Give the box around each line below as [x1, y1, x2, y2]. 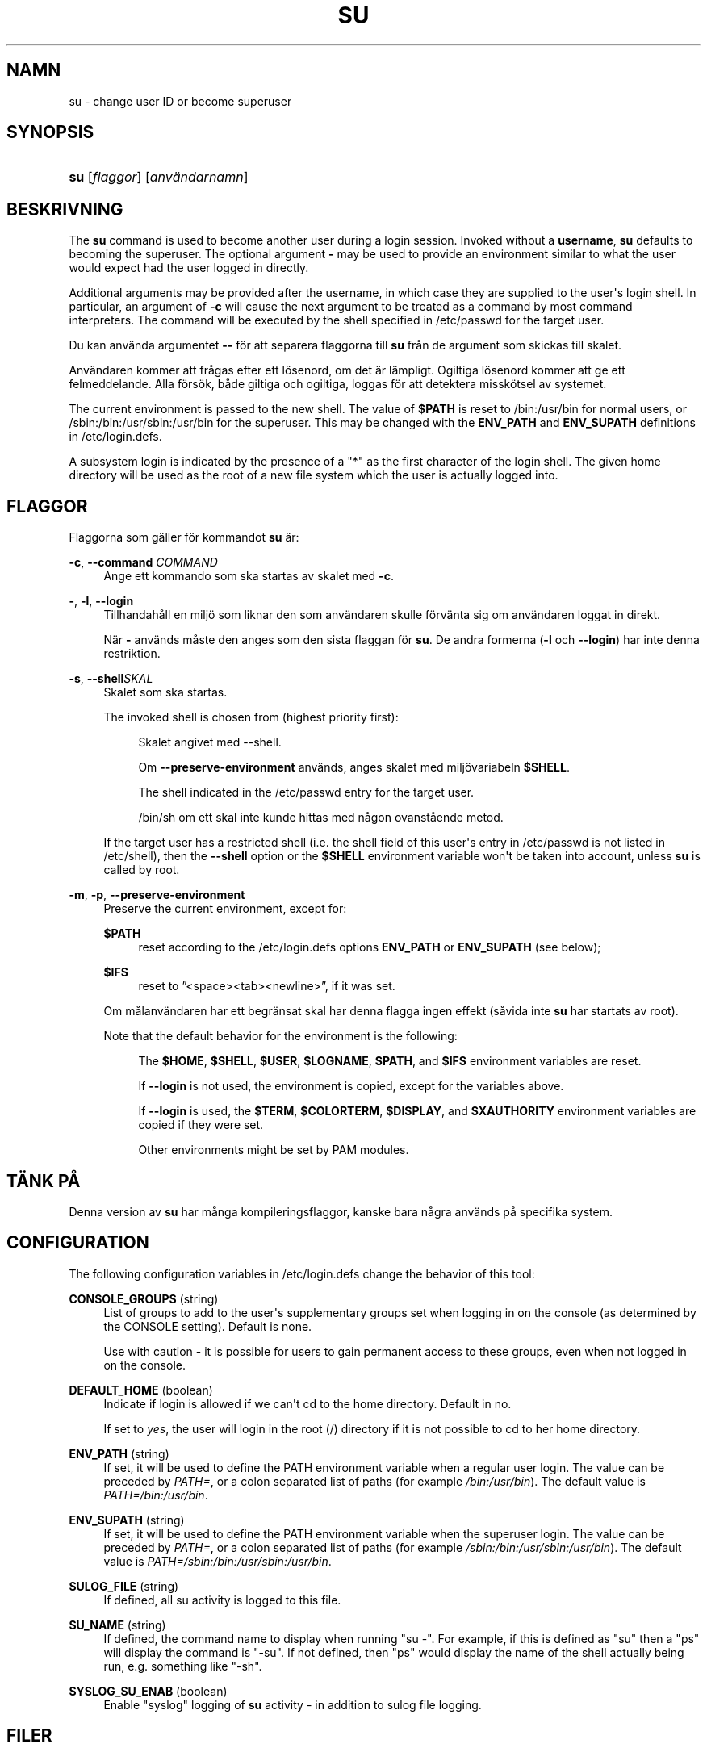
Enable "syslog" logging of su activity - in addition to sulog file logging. [103, 1697, 482, 1712]
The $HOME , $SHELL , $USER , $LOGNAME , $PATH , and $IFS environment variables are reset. [138, 1054, 642, 1068]
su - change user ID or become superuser [69, 94, 292, 108]
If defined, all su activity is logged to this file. [103, 1592, 341, 1607]
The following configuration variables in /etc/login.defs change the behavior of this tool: [69, 1266, 535, 1281]
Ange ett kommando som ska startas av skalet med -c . [103, 569, 394, 583]
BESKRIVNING [6, 199, 123, 220]
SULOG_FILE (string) [69, 1579, 179, 1593]
